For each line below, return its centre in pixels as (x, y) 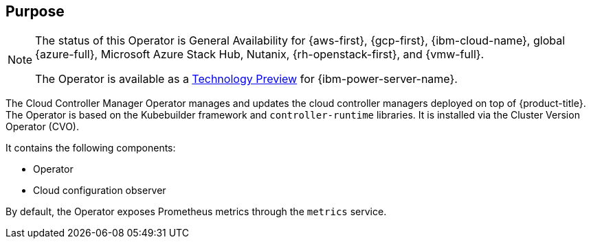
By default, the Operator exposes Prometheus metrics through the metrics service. (196, 212)
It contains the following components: (91, 148)
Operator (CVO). (42, 127)
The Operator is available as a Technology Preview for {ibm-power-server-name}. (246, 79)
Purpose (35, 11)
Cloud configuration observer (100, 191)
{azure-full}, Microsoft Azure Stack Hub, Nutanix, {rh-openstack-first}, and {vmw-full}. (260, 54)
